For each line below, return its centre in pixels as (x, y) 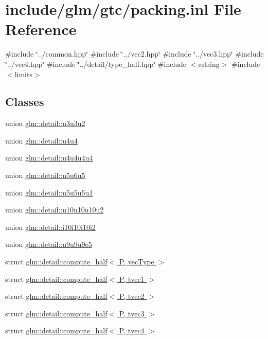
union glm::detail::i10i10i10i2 (50, 227)
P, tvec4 (132, 331)
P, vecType (137, 262)
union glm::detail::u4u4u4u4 (49, 158)
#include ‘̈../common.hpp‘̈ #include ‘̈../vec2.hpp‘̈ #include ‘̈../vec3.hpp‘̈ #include (135, 54)
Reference (41, 29)
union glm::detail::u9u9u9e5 (49, 244)
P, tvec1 (132, 279)
